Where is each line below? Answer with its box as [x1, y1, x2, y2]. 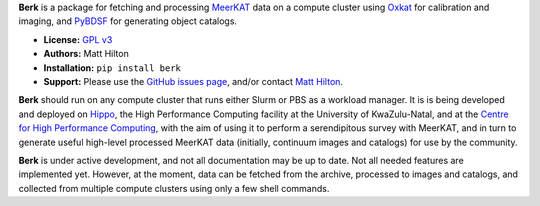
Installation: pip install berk [43, 61, 182, 74]
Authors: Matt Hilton [43, 48, 129, 60]
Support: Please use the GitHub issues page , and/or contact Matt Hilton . [43, 75, 344, 87]
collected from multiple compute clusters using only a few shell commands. [18, 182, 330, 194]
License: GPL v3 [43, 33, 113, 45]
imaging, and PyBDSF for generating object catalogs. [18, 15, 238, 27]
